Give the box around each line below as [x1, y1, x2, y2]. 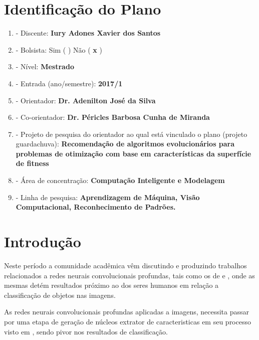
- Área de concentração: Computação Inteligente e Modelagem [16, 175, 225, 186]
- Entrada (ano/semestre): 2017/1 [16, 78, 123, 88]
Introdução [4, 231, 81, 252]
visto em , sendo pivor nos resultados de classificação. [4, 326, 168, 336]
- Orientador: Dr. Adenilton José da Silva [16, 95, 156, 105]
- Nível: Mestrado [16, 61, 74, 72]
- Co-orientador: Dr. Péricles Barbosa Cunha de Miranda [16, 112, 210, 122]
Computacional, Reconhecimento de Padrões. [16, 202, 176, 212]
